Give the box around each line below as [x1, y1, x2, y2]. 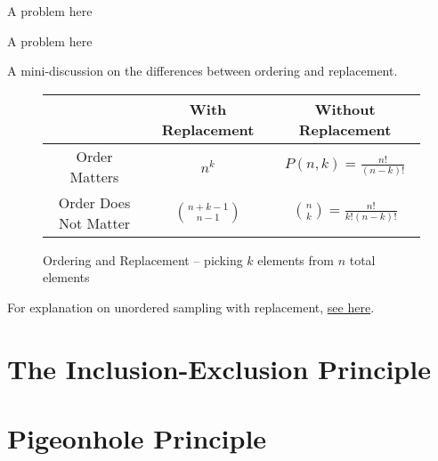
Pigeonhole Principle [7, 420, 267, 457]
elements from [257, 250, 334, 269]
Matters [69, 166, 119, 187]
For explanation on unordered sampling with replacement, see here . [7, 297, 375, 316]
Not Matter [58, 212, 131, 233]
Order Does [58, 191, 131, 213]
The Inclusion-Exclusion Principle [7, 350, 431, 386]
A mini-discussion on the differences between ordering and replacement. [7, 61, 398, 80]
